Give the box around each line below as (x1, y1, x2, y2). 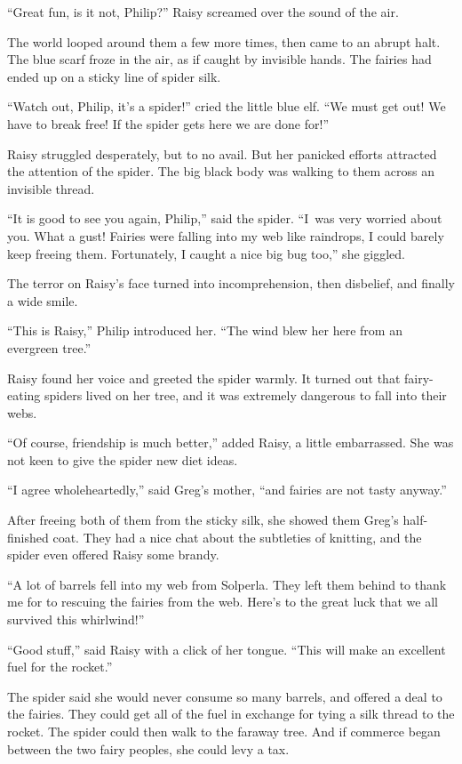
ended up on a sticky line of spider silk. (7, 67, 221, 85)
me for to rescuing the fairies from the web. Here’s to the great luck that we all (7, 592, 438, 611)
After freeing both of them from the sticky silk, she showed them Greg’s (7, 511, 399, 529)
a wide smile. (7, 291, 78, 310)
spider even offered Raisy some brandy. (7, 545, 219, 564)
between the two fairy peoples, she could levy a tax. (7, 739, 290, 758)
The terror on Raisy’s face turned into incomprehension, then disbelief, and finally (7, 274, 455, 293)
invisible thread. (7, 179, 95, 197)
